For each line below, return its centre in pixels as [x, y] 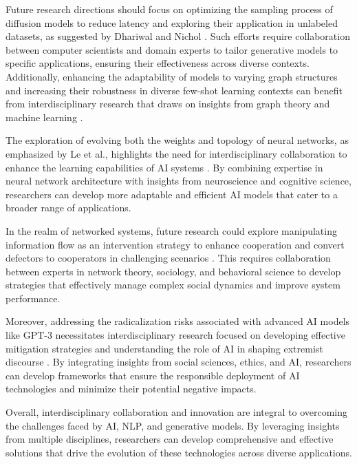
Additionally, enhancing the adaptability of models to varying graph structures [172, 76]
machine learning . [44, 117]
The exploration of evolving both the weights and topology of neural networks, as [177, 140]
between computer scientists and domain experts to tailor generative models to [172, 49]
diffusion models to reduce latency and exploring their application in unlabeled [172, 22]
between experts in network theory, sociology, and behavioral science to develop [173, 271]
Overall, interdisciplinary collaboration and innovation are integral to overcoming [177, 412]
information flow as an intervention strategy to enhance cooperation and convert [175, 244]
